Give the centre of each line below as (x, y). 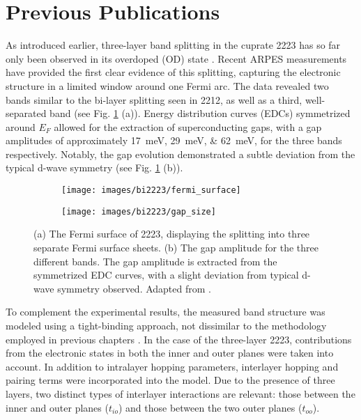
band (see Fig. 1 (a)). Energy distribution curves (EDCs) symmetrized (200, 113)
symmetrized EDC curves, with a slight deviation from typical (166, 275)
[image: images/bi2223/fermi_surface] (151, 190)
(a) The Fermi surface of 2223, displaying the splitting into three (172, 234)
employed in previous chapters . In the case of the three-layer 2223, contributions (179, 339)
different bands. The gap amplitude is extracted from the (155, 261)
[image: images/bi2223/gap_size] (139, 211)
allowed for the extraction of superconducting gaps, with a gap (188, 126)
